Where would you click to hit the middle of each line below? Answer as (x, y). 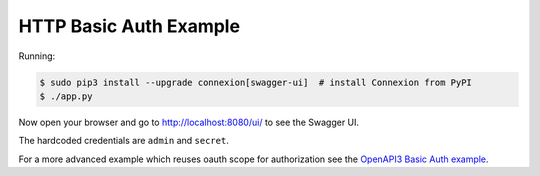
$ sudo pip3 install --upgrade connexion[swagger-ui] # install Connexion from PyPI (255, 82)
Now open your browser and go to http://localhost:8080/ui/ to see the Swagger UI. (189, 122)
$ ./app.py (66, 96)
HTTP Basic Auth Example (129, 26)
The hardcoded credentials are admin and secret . (123, 141)
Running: (37, 56)
